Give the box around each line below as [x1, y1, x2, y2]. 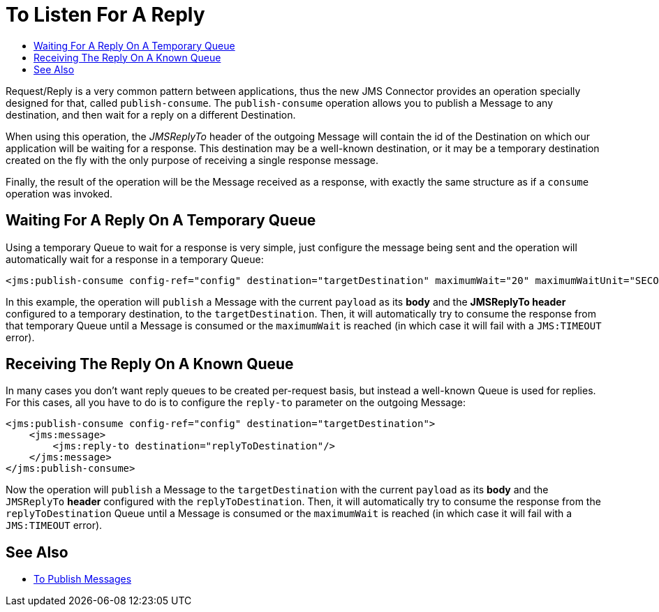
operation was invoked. [6, 187, 113, 200]
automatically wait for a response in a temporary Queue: [6, 253, 264, 265]
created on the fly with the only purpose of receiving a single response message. [6, 154, 379, 166]
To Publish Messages [34, 573, 132, 585]
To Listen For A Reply [6, 3, 205, 27]
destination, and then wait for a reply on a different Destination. [6, 108, 296, 121]
